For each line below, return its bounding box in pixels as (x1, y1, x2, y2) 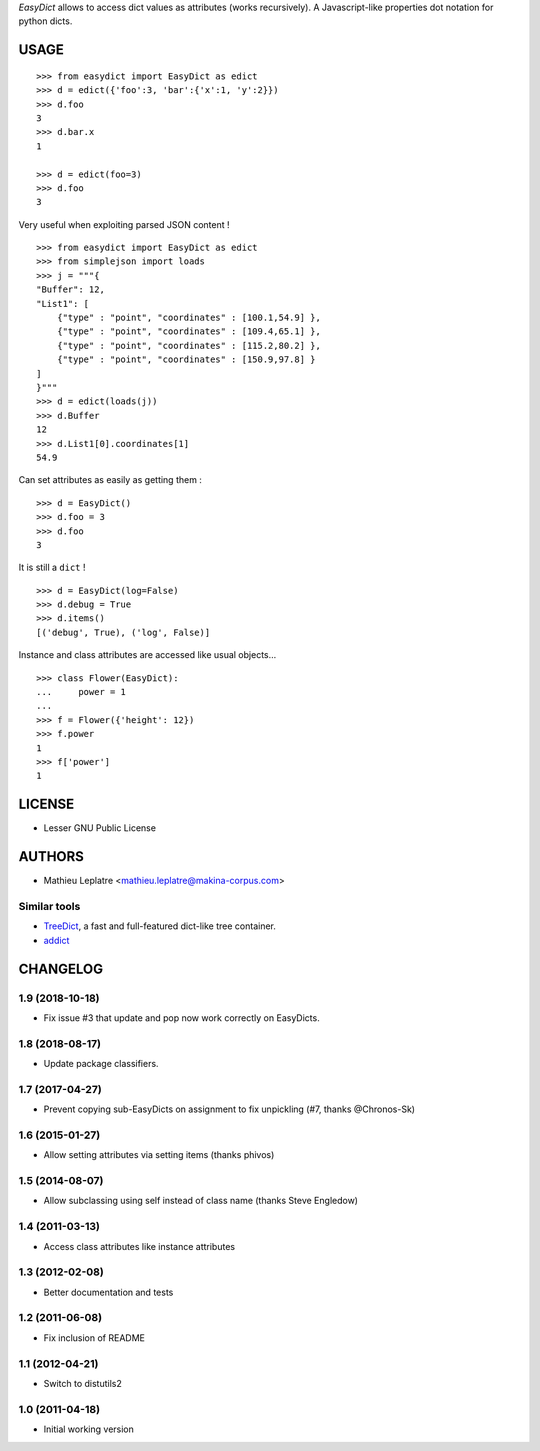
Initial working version (43, 1423, 135, 1435)
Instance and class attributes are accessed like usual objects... (18, 649, 277, 661)
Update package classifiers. (43, 1058, 159, 1070)
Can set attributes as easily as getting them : (18, 474, 202, 486)
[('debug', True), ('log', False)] (36, 626, 211, 638)
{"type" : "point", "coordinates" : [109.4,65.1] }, (56, 326, 322, 337)
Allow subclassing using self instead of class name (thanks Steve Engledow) (43, 1195, 359, 1207)
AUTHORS (18, 848, 85, 865)
